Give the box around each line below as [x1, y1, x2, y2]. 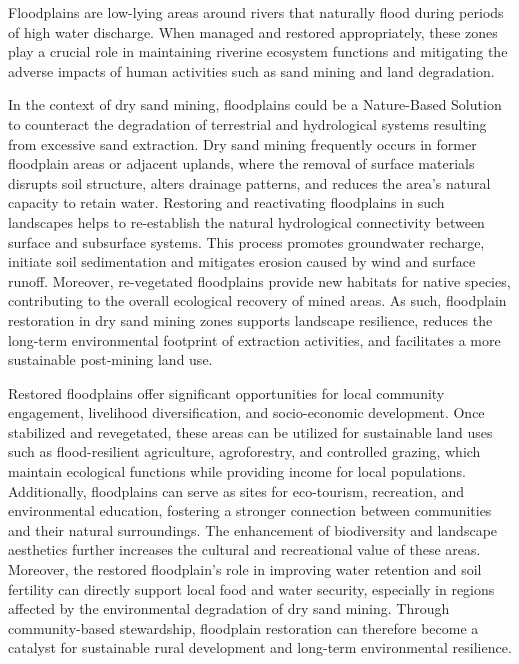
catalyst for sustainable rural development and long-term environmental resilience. [8, 637, 512, 658]
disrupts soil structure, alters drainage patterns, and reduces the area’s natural [8, 172, 491, 193]
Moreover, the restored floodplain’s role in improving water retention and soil [8, 559, 482, 580]
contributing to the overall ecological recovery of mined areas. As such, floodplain [8, 290, 507, 311]
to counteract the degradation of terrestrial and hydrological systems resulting [8, 113, 487, 134]
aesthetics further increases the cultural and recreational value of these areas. [8, 539, 481, 560]
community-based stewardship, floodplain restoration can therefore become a [8, 617, 479, 638]
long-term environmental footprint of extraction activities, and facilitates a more [8, 329, 501, 350]
